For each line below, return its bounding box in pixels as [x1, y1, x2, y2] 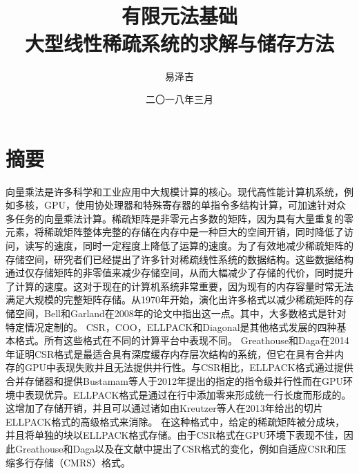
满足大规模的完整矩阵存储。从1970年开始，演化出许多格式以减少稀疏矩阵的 [6, 292, 344, 307]
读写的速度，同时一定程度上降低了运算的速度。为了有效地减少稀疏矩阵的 [24, 238, 353, 252]
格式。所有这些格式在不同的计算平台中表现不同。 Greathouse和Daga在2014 [14, 333, 349, 348]
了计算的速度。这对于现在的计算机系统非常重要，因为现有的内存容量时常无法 [6, 278, 353, 293]
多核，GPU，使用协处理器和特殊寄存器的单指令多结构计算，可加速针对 [14, 198, 337, 212]
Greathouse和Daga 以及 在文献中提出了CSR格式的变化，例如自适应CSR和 [14, 441, 337, 455]
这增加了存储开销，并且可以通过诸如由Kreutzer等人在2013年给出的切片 [6, 401, 323, 415]
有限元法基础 [121, 1, 237, 30]
